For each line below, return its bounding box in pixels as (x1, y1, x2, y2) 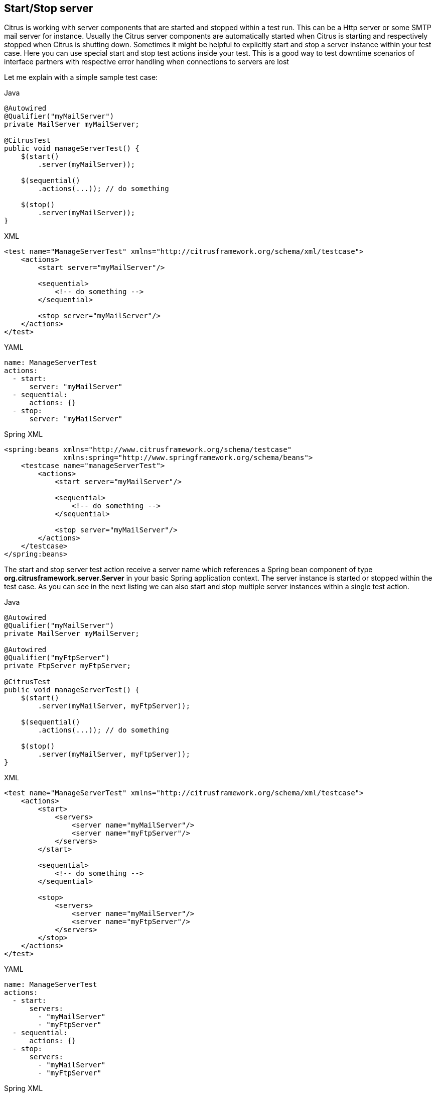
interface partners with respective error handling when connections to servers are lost (4, 57, 289, 66)
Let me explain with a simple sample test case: (4, 73, 158, 82)
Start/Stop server (4, 2, 93, 15)
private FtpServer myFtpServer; (4, 662, 131, 670)
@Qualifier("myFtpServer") (4, 654, 110, 662)
